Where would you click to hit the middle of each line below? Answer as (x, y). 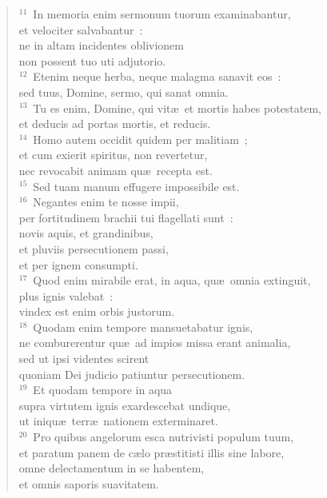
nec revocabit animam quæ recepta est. (116, 170)
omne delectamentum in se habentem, (112, 468)
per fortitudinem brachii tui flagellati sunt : (126, 217)
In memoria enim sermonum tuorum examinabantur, (162, 14)
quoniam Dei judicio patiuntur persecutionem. (132, 374)
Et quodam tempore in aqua (103, 390)
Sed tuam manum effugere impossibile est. (136, 186)
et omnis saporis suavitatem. (89, 483)
